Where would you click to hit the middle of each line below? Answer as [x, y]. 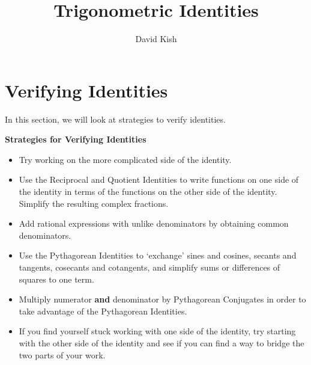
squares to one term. [56, 279]
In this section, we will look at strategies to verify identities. [115, 119]
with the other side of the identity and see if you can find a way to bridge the [162, 342]
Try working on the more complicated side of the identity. [125, 159]
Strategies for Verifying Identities [76, 139]
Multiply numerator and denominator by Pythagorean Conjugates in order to [162, 299]
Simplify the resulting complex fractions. [94, 203]
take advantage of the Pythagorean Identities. [103, 311]
